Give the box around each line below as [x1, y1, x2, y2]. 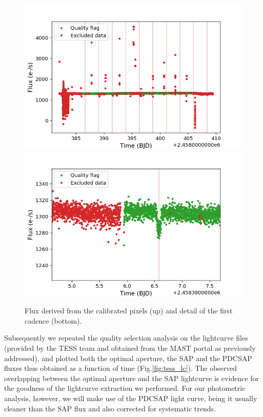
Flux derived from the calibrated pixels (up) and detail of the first [25, 305, 233, 316]
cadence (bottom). [25, 315, 82, 326]
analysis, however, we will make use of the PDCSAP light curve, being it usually [4, 392, 257, 403]
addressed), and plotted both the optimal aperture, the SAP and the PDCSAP [4, 352, 252, 363]
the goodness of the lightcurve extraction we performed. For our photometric [4, 383, 246, 393]
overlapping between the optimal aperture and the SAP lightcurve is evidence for [4, 372, 259, 383]
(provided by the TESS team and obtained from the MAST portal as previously [4, 342, 256, 353]
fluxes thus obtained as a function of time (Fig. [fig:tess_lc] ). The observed [4, 363, 237, 373]
